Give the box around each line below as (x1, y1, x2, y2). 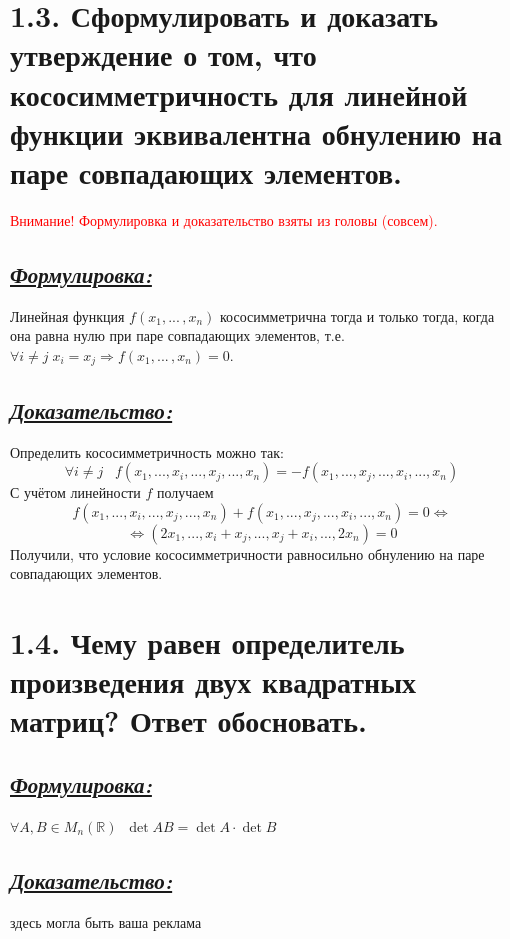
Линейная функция (10, 305, 125, 326)
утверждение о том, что (10, 34, 317, 75)
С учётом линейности (10, 482, 141, 503)
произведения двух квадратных (10, 661, 417, 702)
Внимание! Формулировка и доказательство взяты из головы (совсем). (10, 209, 438, 230)
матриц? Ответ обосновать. (10, 700, 367, 741)
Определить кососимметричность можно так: (10, 441, 284, 462)
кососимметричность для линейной (10, 73, 468, 114)
